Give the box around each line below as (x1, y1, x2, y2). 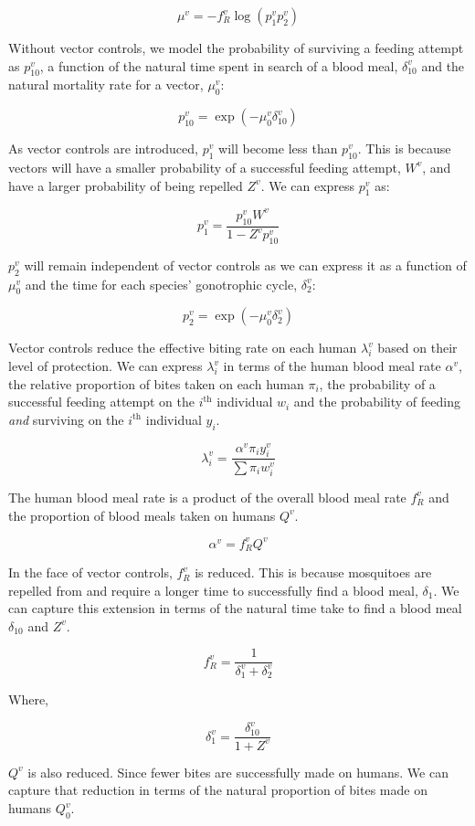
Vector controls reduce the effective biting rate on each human (8, 338, 357, 357)
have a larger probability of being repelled (8, 175, 243, 195)
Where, (8, 690, 48, 709)
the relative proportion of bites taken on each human (8, 374, 304, 393)
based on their (377, 338, 458, 357)
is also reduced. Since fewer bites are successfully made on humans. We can (27, 762, 449, 781)
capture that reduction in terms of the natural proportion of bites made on (8, 780, 427, 800)
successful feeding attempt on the (8, 392, 195, 411)
